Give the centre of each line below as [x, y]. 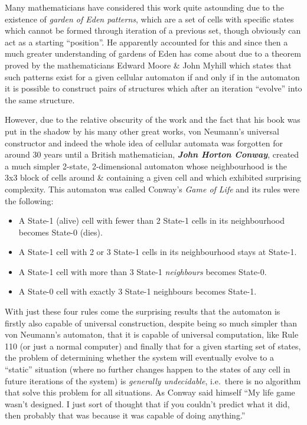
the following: [29, 200]
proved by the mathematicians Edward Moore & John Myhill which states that [148, 65]
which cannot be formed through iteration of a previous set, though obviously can [153, 30]
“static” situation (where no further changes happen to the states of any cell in [148, 369]
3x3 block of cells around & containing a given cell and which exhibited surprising [153, 177]
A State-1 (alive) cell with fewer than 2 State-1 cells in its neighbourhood [151, 220]
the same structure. [40, 99]
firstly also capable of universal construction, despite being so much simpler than [151, 323]
